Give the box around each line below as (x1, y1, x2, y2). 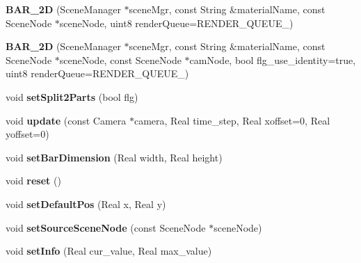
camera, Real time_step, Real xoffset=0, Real (134, 113, 330, 127)
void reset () (6, 173, 61, 188)
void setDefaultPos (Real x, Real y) (6, 196, 166, 211)
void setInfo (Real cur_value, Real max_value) (6, 244, 212, 258)
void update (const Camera (6, 113, 127, 127)
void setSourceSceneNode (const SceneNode (6, 220, 206, 234)
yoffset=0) (6, 127, 49, 141)
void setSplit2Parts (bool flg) (6, 89, 138, 104)
